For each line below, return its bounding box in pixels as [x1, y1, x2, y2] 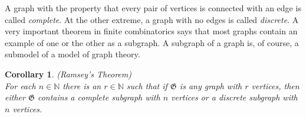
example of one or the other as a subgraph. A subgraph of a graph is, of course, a [5, 36, 299, 48]
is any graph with [179, 79, 242, 92]
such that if [126, 79, 167, 92]
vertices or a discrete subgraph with [171, 91, 298, 103]
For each [5, 79, 36, 92]
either [5, 91, 25, 103]
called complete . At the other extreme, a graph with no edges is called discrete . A [5, 13, 299, 25]
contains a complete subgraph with [37, 91, 160, 103]
